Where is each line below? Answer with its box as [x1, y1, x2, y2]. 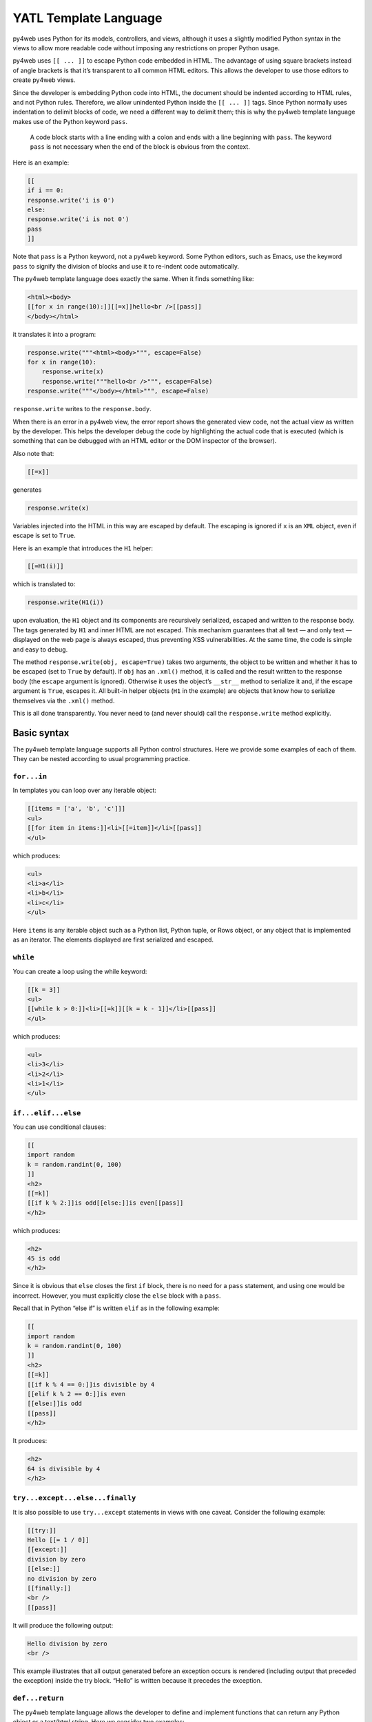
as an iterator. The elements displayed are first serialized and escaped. [12, 935, 214, 944]
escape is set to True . [12, 531, 76, 540]
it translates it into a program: [12, 330, 96, 338]
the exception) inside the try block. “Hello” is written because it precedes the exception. [12, 1677, 262, 1685]
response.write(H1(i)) [27, 599, 104, 606]
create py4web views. [12, 76, 76, 84]
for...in [12, 772, 48, 781]
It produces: [12, 1437, 48, 1445]
